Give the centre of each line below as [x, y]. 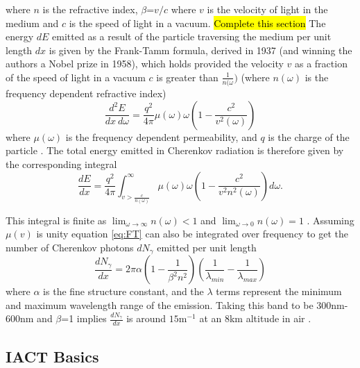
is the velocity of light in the [267, 9]
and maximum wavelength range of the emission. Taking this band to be [160, 304]
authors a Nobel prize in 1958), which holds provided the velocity [145, 64]
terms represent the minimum [279, 291]
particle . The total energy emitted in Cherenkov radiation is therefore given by [175, 150]
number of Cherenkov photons [70, 247]
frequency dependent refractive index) [86, 93]
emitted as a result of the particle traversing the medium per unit [192, 36]
